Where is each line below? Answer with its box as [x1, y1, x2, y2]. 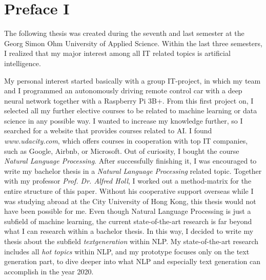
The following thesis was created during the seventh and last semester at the [4, 28, 244, 38]
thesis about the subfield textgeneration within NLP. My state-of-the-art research [4, 236, 259, 246]
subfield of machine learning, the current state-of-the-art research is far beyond [4, 215, 252, 226]
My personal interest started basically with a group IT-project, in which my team [4, 75, 261, 86]
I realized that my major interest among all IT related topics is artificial [4, 48, 231, 58]
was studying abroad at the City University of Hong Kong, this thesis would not [4, 195, 256, 206]
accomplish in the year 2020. [4, 266, 94, 276]
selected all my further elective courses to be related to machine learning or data [4, 105, 257, 116]
